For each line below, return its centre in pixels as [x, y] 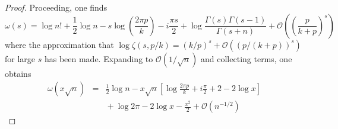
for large [20, 58]
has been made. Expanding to [99, 58]
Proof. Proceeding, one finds [56, 7]
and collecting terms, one [247, 58]
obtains [18, 73]
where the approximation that [59, 44]
